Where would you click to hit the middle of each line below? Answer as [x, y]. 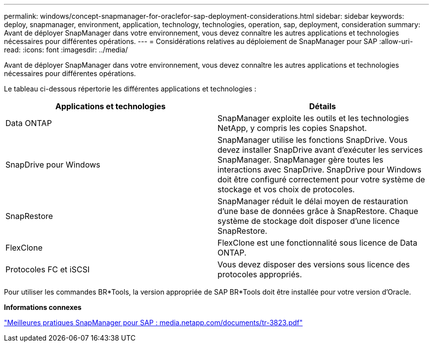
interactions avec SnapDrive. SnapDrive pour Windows [320, 170]
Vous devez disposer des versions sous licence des [314, 264]
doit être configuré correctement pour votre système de [321, 179]
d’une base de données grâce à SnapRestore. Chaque [318, 211]
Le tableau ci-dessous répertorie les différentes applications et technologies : [130, 89]
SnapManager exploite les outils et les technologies [313, 118]
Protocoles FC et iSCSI [48, 269]
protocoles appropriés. [260, 274]
